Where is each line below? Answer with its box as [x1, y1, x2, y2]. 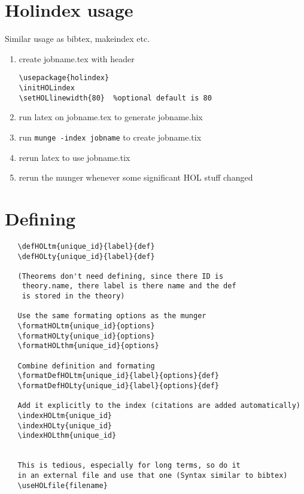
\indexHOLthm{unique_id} [17, 431, 117, 440]
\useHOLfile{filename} [17, 481, 108, 490]
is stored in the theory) [22, 292, 125, 301]
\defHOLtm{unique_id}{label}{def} [17, 242, 155, 251]
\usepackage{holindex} [19, 74, 110, 83]
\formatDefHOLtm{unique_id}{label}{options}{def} [17, 371, 219, 380]
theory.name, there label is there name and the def [22, 282, 236, 291]
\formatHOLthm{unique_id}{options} [17, 341, 159, 350]
